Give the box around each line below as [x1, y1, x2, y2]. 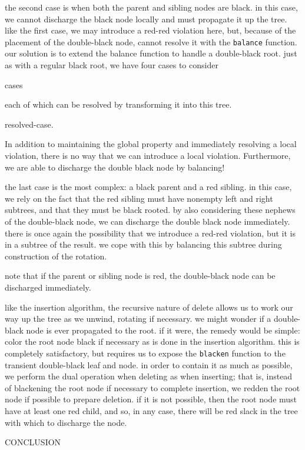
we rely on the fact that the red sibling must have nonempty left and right [5, 192, 273, 204]
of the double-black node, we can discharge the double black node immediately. [5, 215, 290, 227]
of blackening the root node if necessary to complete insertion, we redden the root [5, 381, 300, 394]
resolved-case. [5, 118, 54, 130]
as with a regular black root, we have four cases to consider [5, 59, 218, 71]
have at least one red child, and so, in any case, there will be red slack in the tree [5, 404, 298, 416]
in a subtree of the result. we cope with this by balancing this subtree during [5, 238, 282, 251]
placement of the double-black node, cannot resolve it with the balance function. [5, 35, 297, 48]
